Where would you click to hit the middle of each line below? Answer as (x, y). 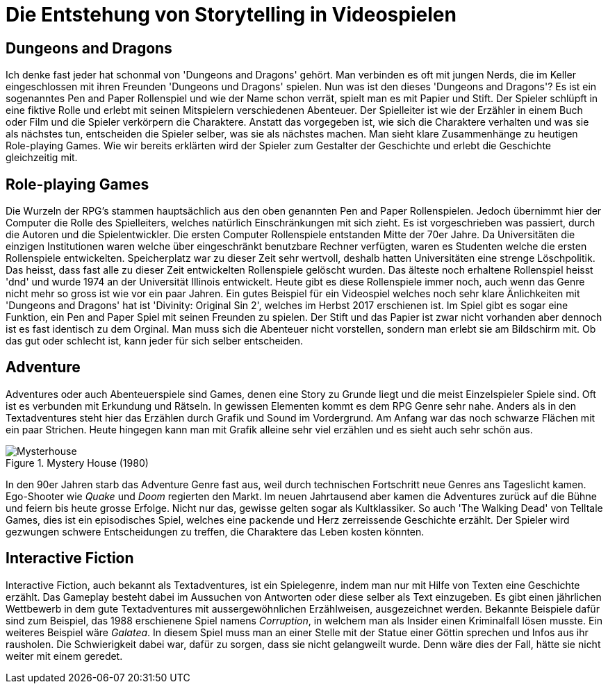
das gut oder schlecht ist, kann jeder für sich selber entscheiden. (155, 341)
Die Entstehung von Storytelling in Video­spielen (231, 15)
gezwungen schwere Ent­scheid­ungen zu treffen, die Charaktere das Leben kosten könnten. (215, 531)
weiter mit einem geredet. (64, 656)
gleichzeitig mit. (42, 158)
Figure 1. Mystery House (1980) (77, 463)
